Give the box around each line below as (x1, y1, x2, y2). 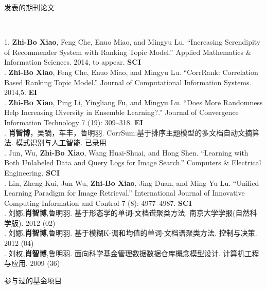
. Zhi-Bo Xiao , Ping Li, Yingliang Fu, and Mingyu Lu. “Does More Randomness (4, 97, 263, 107)
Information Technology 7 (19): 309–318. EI (4, 117, 143, 127)
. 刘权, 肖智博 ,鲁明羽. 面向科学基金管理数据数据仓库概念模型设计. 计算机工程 (4, 247, 259, 258)
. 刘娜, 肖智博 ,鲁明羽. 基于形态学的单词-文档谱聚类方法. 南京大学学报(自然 (4, 207, 250, 218)
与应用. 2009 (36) (4, 258, 60, 268)
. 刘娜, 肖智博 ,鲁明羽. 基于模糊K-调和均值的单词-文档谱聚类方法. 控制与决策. (4, 227, 257, 238)
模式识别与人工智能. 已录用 (15, 137, 107, 148)
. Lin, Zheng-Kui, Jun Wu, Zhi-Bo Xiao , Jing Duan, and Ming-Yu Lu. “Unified (4, 177, 259, 188)
